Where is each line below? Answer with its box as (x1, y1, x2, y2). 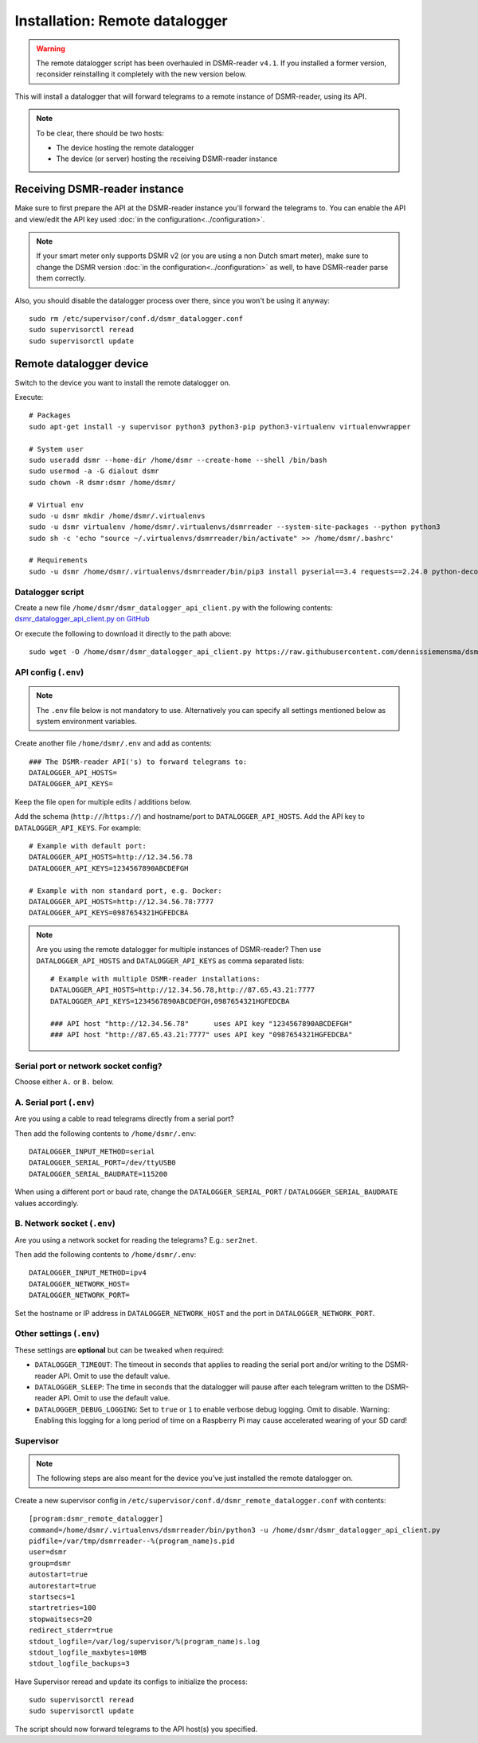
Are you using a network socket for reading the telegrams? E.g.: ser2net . (14, 1235, 258, 1244)
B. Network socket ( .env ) (14, 1218, 116, 1229)
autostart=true (29, 1570, 88, 1579)
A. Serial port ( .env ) (14, 1096, 95, 1107)
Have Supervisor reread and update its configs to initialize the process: (14, 1677, 249, 1686)
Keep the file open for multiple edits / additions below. (14, 797, 192, 806)
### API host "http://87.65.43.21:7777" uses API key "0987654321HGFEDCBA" (50, 1030, 353, 1039)
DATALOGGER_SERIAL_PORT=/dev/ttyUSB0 (29, 1158, 177, 1167)
